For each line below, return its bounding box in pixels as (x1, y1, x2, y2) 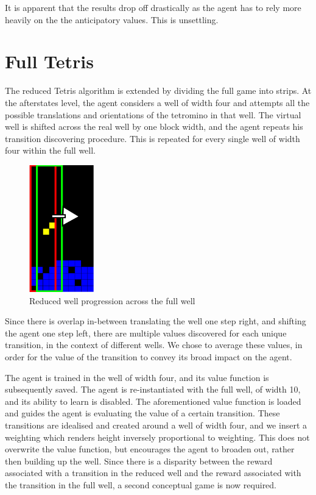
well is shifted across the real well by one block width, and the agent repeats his (5, 120, 303, 133)
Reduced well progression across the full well (29, 294, 195, 307)
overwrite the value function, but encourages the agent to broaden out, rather (5, 443, 295, 455)
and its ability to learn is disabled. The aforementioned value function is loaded (5, 394, 301, 407)
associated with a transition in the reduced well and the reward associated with (5, 466, 301, 479)
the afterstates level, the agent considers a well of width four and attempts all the (5, 96, 310, 109)
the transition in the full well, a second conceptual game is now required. (5, 478, 277, 491)
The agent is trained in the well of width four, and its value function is (5, 371, 269, 383)
